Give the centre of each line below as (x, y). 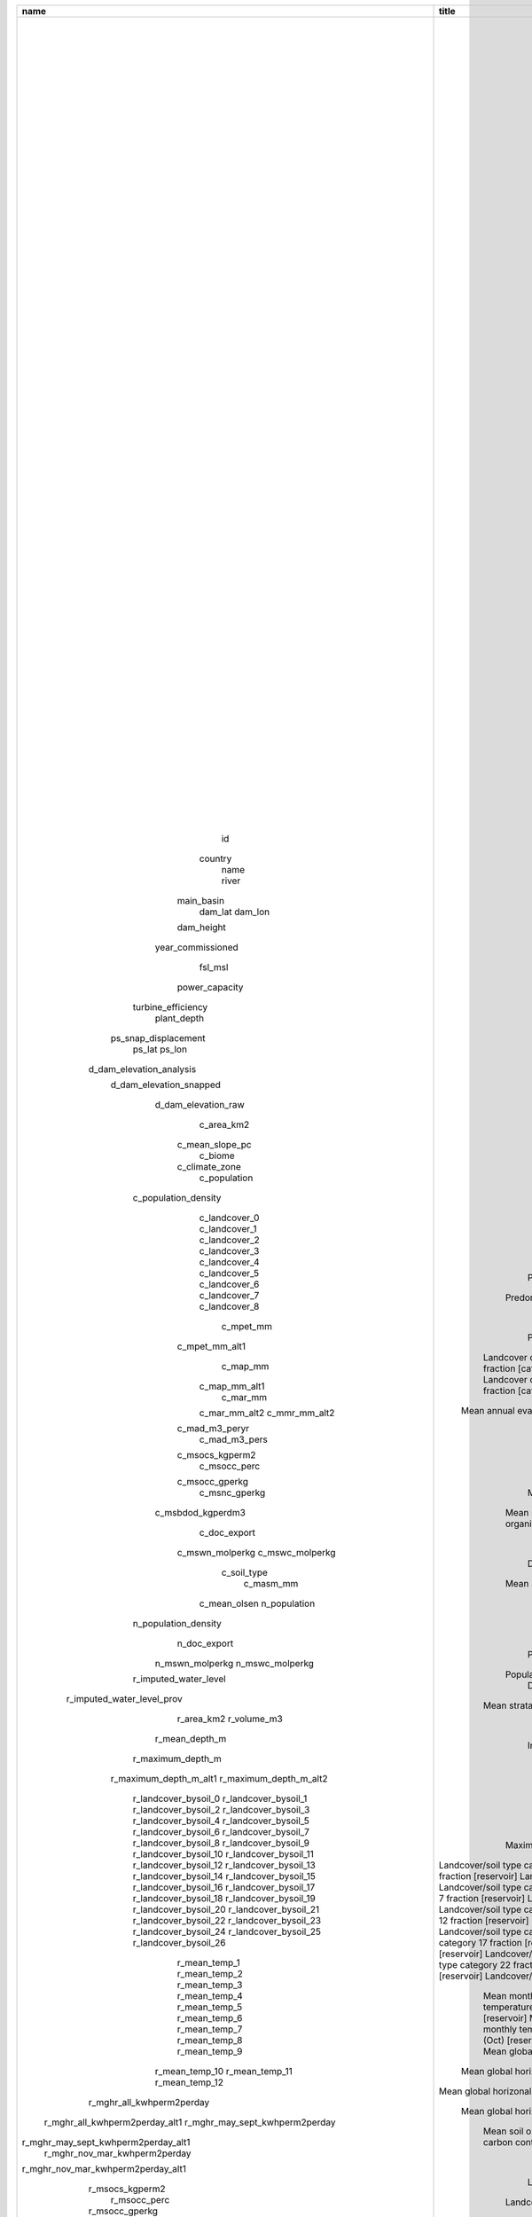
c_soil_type (244, 1572)
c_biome (217, 1156)
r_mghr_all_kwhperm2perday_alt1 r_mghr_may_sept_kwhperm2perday (190, 2122)
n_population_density (177, 1623)
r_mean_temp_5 (210, 2007)
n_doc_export (205, 1643)
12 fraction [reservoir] (484, 1920)
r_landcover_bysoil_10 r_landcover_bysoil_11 (223, 1854)
